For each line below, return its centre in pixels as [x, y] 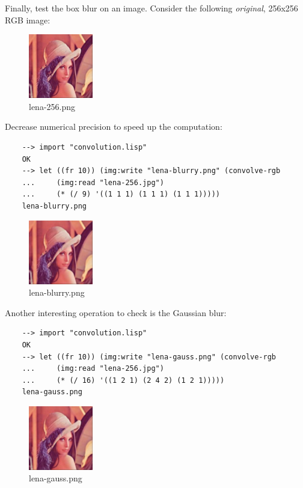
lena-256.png [52, 106]
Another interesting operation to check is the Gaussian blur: [116, 312]
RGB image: [28, 20]
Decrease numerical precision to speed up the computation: [114, 127]
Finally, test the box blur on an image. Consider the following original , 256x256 [151, 8]
